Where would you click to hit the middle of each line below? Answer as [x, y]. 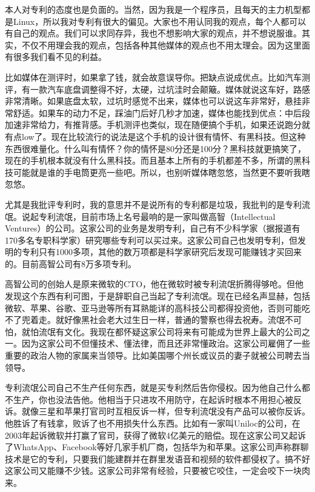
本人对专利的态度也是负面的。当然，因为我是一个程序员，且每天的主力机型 [153, 9]
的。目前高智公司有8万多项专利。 [71, 263]
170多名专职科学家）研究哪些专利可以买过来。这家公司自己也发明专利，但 [151, 240]
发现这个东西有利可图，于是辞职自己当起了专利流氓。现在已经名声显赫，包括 [157, 296]
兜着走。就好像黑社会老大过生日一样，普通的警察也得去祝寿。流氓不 [157, 320]
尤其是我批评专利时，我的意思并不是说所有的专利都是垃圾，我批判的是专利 [153, 204]
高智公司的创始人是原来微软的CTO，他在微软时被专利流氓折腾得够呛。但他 [154, 284]
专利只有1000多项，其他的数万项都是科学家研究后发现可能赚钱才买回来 [161, 252]
